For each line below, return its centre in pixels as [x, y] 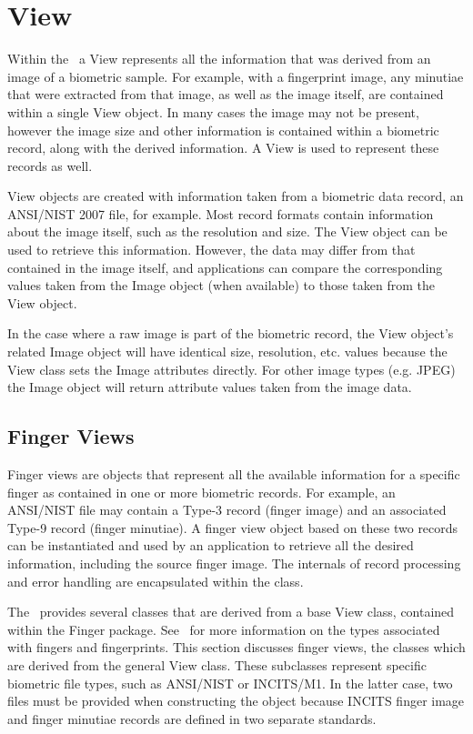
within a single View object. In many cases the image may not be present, [213, 111]
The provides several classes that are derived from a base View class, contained [231, 612]
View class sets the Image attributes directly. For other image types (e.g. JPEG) [231, 369]
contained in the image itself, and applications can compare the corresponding [225, 267]
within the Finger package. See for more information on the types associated [224, 629]
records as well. [50, 165]
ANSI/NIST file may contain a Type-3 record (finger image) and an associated [227, 510]
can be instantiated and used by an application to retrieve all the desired [211, 545]
